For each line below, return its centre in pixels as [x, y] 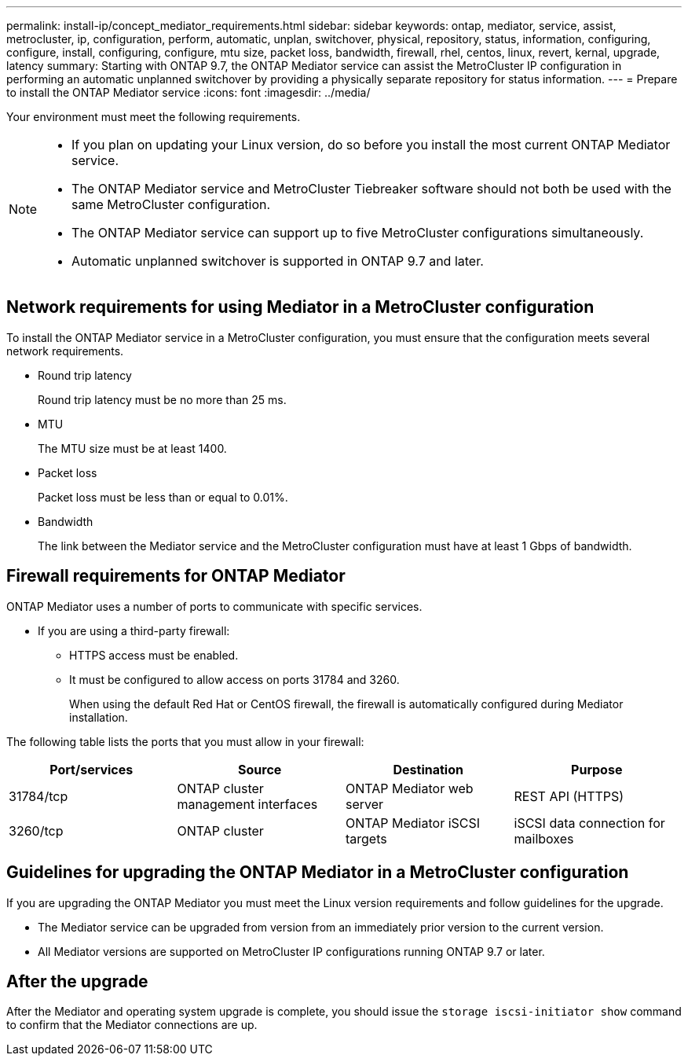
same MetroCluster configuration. [171, 204]
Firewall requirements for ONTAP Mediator [176, 576]
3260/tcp [36, 830]
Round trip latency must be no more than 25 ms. [162, 399]
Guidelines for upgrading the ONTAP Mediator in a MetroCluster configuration [318, 873]
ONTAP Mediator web [410, 788]
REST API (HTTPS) [569, 796]
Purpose [597, 769]
